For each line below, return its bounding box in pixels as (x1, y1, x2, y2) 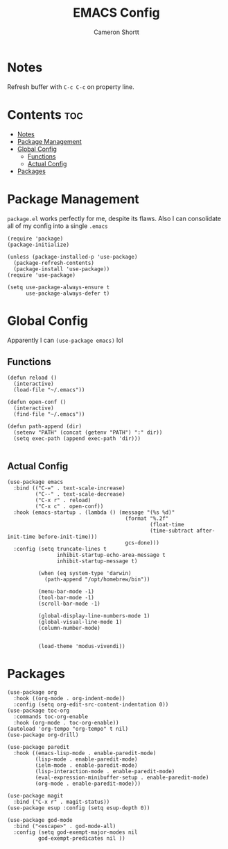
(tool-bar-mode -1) (37, 595, 95, 601)
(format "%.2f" (125, 515, 169, 522)
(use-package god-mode (7, 817, 73, 824)
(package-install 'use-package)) (13, 266, 110, 273)
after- (196, 527, 216, 535)
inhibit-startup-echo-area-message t (56, 551, 166, 559)
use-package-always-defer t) (25, 290, 110, 297)
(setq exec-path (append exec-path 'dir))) (13, 435, 141, 442)
